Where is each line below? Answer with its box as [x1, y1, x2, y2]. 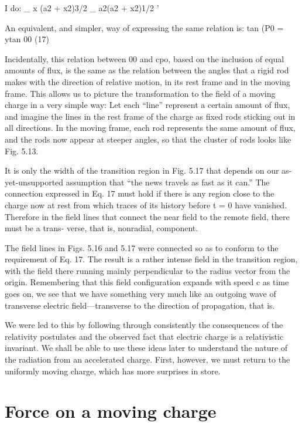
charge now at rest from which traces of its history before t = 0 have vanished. [5, 198, 287, 211]
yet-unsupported [5, 175, 64, 188]
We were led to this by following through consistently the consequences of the [5, 319, 283, 331]
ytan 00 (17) [5, 33, 49, 45]
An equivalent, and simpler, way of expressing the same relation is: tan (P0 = [5, 21, 284, 33]
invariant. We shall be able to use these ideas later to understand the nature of [5, 342, 288, 354]
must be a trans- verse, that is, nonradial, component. [5, 222, 198, 234]
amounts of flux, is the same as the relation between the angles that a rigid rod [5, 64, 289, 76]
